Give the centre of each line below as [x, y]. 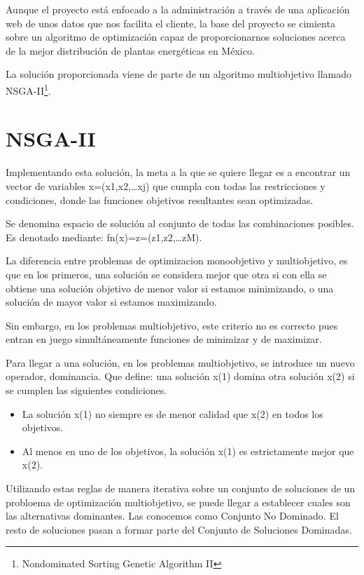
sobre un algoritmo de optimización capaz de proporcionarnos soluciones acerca [176, 37]
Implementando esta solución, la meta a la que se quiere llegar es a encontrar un [178, 172]
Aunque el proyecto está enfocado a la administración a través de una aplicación [178, 9]
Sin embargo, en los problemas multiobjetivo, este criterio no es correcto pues [172, 325]
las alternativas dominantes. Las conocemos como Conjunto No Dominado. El [172, 516]
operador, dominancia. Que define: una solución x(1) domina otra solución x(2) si [180, 376]
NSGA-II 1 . [28, 89]
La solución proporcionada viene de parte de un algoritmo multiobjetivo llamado [178, 74]
